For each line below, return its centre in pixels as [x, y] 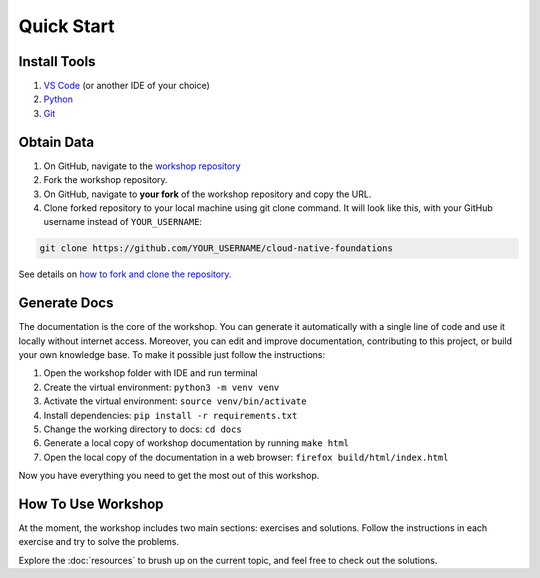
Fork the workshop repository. [106, 180]
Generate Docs [66, 303]
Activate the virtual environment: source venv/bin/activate [175, 401]
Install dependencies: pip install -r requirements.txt [170, 415]
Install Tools [57, 61]
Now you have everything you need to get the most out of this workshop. [169, 476]
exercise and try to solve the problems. [99, 542]
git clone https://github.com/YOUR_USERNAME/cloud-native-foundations [216, 248]
